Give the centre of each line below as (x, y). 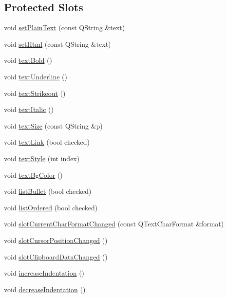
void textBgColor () (33, 175)
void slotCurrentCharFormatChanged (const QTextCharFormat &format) (114, 224)
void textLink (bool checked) (47, 142)
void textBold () (28, 60)
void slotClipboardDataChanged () (56, 256)
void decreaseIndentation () (45, 289)
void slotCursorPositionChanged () (56, 240)
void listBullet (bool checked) (48, 191)
